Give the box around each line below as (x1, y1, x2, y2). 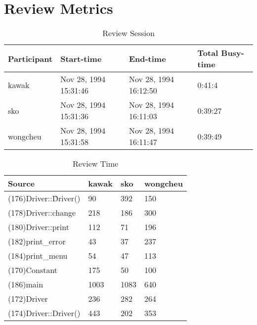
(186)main (8, 279, 43, 290)
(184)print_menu (8, 250, 68, 262)
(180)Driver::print (8, 221, 69, 233)
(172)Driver (8, 293, 48, 305)
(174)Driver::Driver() (8, 307, 81, 319)
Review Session (102, 27, 155, 39)
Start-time (60, 52, 102, 64)
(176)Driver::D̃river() (8, 192, 81, 204)
